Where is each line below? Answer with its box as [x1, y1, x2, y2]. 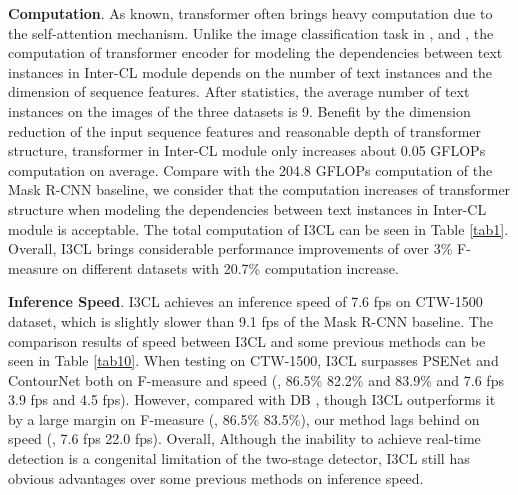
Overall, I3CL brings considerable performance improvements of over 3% [8, 238, 453, 259]
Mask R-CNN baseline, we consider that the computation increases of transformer [8, 179, 511, 200]
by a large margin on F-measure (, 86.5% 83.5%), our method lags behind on [8, 408, 480, 429]
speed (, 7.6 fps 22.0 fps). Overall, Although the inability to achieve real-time [8, 428, 481, 449]
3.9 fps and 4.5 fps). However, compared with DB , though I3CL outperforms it [8, 389, 496, 410]
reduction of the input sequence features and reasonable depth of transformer [8, 120, 482, 141]
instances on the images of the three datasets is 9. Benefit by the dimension [8, 100, 471, 121]
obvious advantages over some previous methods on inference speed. [8, 467, 424, 488]
